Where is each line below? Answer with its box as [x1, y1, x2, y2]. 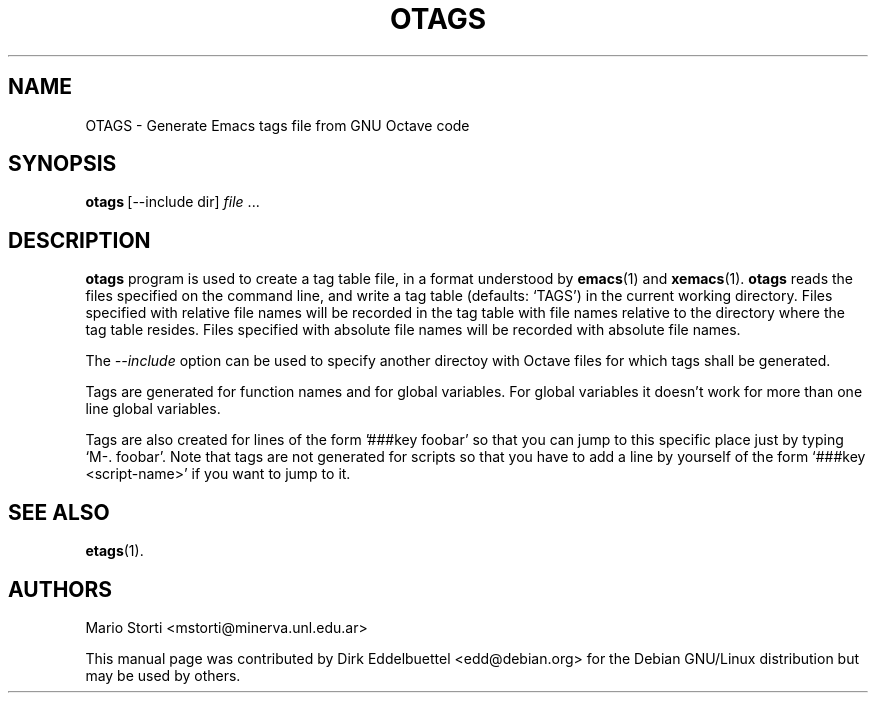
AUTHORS [8, 576, 113, 602]
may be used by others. [85, 666, 241, 684]
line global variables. [85, 400, 221, 418]
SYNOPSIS [8, 151, 117, 177]
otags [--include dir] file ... [85, 193, 260, 211]
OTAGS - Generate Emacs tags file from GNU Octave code [85, 116, 470, 134]
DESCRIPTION [8, 227, 151, 253]
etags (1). [85, 542, 144, 560]
